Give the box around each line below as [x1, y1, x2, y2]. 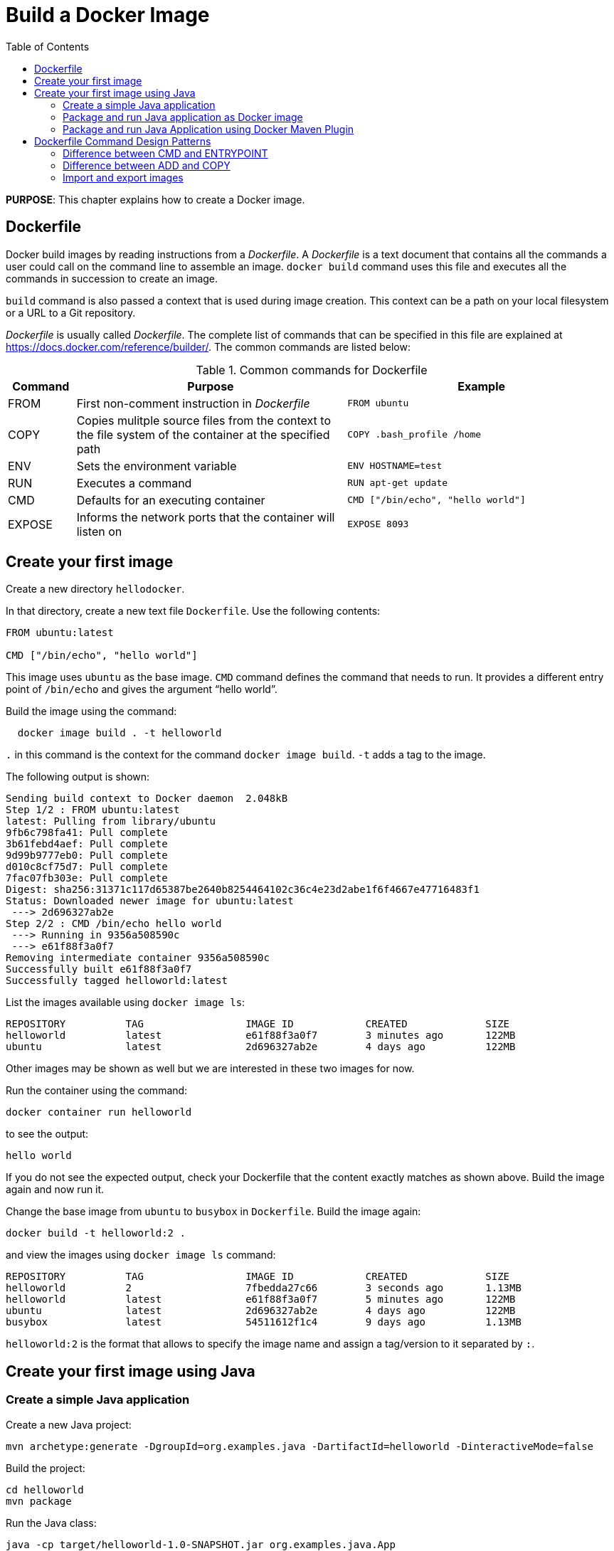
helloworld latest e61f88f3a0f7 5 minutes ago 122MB [6, 1293, 516, 1306]
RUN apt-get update [347, 477, 448, 489]
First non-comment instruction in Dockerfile [76, 396, 310, 411]
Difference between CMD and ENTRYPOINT [63, 147, 268, 159]
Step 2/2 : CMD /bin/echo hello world [6, 918, 222, 930]
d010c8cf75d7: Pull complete [6, 861, 168, 873]
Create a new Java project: [6, 1418, 132, 1431]
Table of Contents [6, 40, 90, 53]
